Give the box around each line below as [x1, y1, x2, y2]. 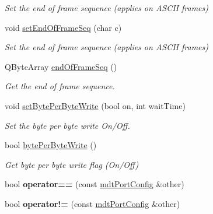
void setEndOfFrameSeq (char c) [5, 21, 122, 33]
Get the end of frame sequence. [5, 80, 115, 92]
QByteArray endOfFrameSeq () [5, 60, 117, 72]
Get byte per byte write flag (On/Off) [5, 158, 139, 170]
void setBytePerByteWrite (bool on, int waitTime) [5, 99, 186, 111]
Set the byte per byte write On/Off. [5, 119, 130, 131]
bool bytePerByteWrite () [5, 139, 97, 151]
